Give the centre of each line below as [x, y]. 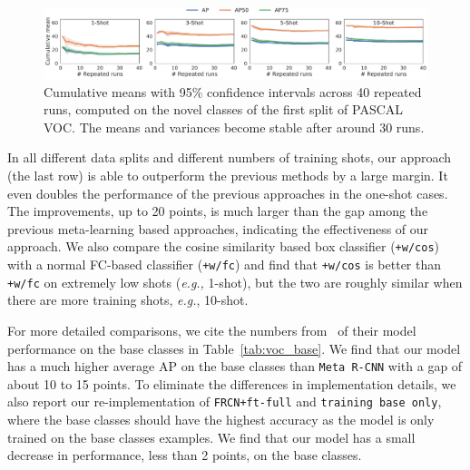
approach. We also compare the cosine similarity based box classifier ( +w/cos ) [223, 246]
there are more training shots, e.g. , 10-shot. [128, 300]
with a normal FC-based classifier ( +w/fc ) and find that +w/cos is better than [225, 264]
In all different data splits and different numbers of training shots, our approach [230, 157]
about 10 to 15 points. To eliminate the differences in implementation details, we [232, 383]
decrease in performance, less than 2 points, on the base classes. [185, 455]
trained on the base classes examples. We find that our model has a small [211, 437]
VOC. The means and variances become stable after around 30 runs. [234, 127]
